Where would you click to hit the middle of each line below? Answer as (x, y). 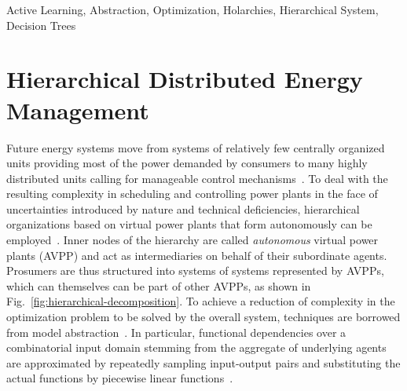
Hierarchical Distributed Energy (185, 79)
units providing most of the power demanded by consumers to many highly (187, 163)
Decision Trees (41, 25)
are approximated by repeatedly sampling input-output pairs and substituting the (203, 362)
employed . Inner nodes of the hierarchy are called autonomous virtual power (192, 240)
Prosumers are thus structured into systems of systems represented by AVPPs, (195, 270)
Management (78, 110)
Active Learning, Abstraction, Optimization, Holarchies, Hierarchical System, (192, 9)
